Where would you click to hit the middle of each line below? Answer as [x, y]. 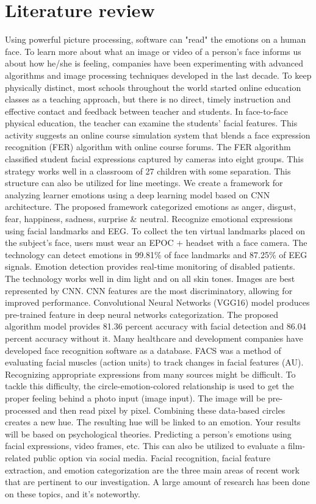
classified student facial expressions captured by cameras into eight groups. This [154, 159]
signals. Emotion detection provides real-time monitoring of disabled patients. [150, 266]
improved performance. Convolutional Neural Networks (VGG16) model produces [157, 302]
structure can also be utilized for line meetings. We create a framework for [144, 183]
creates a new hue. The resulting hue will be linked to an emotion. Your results [153, 422]
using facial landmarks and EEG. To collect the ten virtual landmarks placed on [155, 230]
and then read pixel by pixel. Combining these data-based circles [164, 410]
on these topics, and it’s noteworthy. [73, 493]
